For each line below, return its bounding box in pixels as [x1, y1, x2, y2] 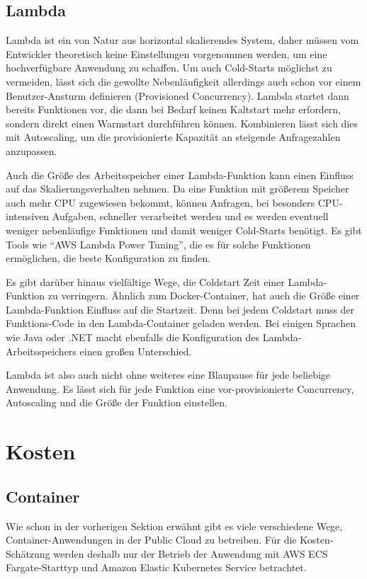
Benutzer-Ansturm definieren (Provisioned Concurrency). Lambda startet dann [6, 88, 349, 103]
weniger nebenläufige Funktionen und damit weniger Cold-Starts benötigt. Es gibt [6, 222, 362, 237]
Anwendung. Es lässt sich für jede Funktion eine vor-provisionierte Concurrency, [6, 381, 354, 396]
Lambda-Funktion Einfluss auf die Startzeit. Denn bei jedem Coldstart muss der [6, 302, 355, 316]
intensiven [6, 209, 50, 224]
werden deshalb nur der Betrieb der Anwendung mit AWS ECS [53, 546, 328, 561]
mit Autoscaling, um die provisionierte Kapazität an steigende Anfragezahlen [6, 130, 341, 144]
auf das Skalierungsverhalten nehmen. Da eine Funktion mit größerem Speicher [6, 181, 349, 196]
